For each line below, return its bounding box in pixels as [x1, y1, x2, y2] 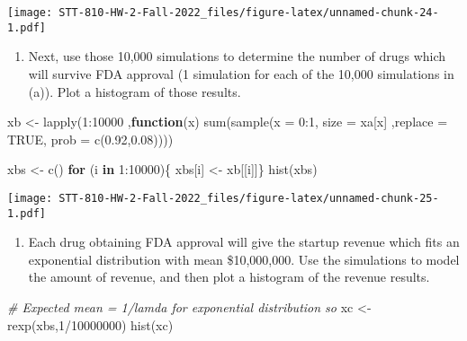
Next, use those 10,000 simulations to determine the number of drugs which [28, 47, 446, 66]
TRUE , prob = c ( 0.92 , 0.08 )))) [7, 129, 174, 148]
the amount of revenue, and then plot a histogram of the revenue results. [28, 267, 430, 286]
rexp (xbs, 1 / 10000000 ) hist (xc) [7, 315, 174, 334]
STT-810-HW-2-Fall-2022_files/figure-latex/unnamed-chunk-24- [58, 6, 439, 19]
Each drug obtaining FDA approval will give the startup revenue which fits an [28, 232, 460, 251]
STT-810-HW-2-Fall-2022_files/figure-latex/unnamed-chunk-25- [58, 191, 439, 205]
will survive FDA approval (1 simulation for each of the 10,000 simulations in [28, 64, 454, 83]
